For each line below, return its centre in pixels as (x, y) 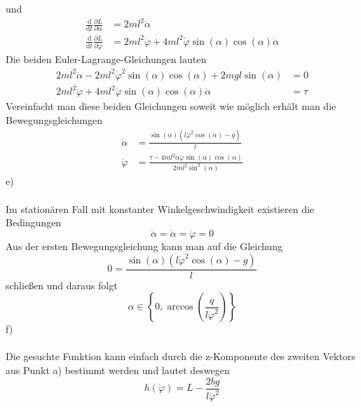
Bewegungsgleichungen (54, 119)
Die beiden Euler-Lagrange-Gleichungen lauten (106, 59)
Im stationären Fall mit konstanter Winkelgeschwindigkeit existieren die (160, 208)
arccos (180, 307)
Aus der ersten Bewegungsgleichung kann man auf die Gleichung (144, 246)
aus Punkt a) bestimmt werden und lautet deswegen (118, 370)
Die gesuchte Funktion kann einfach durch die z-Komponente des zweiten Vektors (180, 356)
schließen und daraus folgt (62, 285)
